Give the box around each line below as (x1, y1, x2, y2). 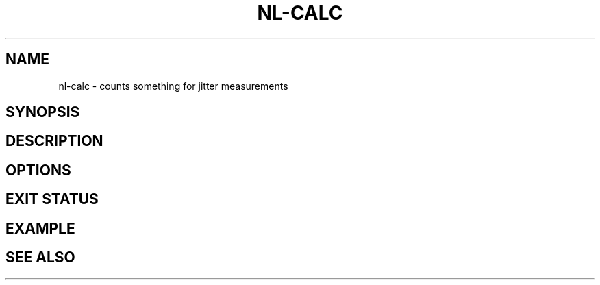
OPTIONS (5, 161, 71, 179)
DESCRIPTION (5, 132, 103, 150)
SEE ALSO (5, 249, 75, 267)
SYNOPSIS (5, 103, 80, 121)
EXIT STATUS (5, 190, 99, 208)
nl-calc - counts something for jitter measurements (58, 79, 288, 92)
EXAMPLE (5, 219, 75, 237)
